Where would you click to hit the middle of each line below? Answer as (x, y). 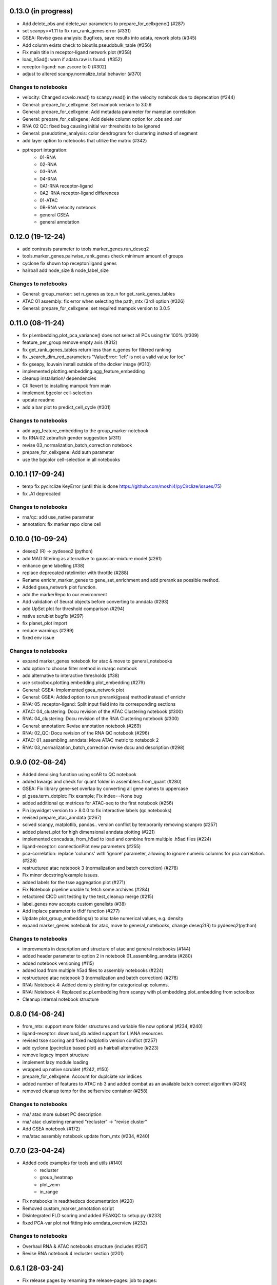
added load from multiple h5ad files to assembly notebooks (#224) (93, 970)
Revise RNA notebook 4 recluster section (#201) (73, 1254)
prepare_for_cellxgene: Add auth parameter (68, 452)
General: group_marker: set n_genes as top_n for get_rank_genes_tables (99, 294)
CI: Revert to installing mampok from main (67, 385)
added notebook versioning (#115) (58, 963)
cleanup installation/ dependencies (60, 378)
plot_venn (50, 1184)
